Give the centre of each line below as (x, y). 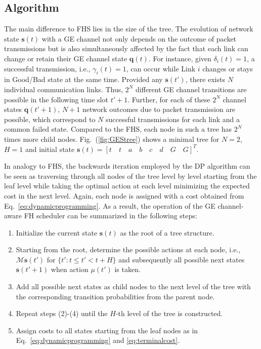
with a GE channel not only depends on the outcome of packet (139, 38)
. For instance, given (180, 58)
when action (70, 269)
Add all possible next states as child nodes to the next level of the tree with (133, 286)
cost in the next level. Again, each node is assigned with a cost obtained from (124, 195)
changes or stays (228, 68)
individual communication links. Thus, (64, 89)
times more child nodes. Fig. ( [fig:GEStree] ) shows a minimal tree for (112, 139)
